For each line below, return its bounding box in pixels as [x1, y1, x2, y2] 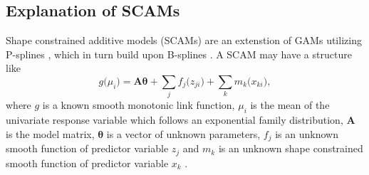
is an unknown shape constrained [218, 141, 363, 156]
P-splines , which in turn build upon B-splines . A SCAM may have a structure [6, 46, 352, 61]
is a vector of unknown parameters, [106, 126, 261, 141]
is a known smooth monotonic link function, [42, 97, 235, 112]
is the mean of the [250, 97, 330, 112]
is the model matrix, [6, 126, 95, 141]
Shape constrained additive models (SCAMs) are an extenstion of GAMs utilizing [6, 33, 362, 48]
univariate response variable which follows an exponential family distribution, [6, 112, 343, 127]
